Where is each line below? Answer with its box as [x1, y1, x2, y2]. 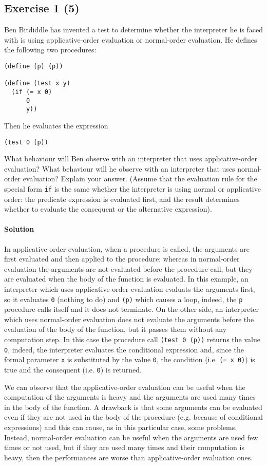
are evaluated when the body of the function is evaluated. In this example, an [4, 273, 249, 284]
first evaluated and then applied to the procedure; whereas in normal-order [4, 253, 240, 264]
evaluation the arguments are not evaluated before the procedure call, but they [4, 263, 253, 274]
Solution [4, 223, 34, 234]
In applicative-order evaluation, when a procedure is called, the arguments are [4, 243, 250, 254]
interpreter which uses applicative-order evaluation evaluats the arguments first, [4, 283, 255, 294]
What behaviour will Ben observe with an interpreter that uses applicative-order [4, 153, 258, 164]
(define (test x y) [4, 80, 70, 87]
